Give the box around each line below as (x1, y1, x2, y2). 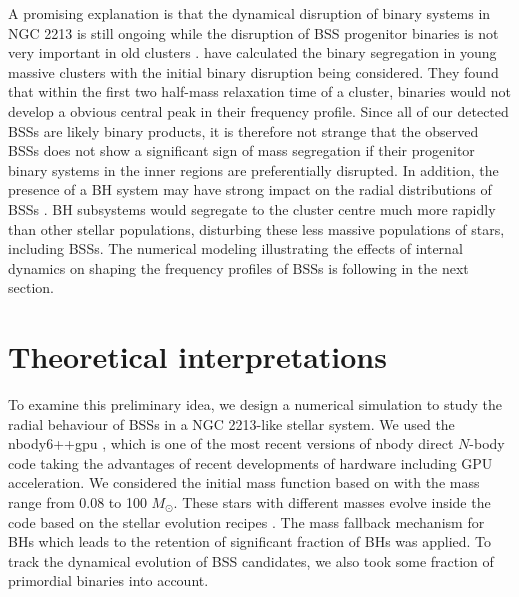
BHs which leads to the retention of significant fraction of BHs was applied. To (8, 531, 492, 552)
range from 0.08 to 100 (8, 492, 147, 512)
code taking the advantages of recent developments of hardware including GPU (8, 452, 493, 473)
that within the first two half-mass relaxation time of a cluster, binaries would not (8, 81, 511, 102)
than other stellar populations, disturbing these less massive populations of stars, (8, 218, 505, 239)
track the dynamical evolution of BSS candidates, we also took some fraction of (8, 550, 494, 571)
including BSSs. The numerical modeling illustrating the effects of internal (8, 238, 463, 259)
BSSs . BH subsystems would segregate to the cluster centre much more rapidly (8, 198, 496, 219)
